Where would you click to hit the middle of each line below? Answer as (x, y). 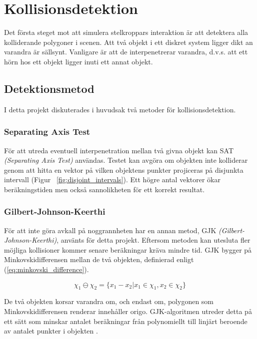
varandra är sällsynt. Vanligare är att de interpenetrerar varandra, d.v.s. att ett (126, 52)
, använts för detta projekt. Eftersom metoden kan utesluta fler (153, 240)
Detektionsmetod (49, 88)
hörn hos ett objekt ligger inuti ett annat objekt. (78, 61)
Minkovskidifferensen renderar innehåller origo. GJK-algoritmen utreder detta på (128, 311)
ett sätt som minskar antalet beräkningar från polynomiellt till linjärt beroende (126, 321)
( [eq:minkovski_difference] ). (46, 269)
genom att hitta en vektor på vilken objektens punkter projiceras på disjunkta (124, 169)
